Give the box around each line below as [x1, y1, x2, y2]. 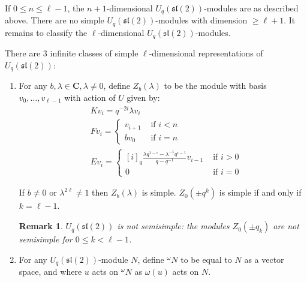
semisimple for [19, 233, 73, 245]
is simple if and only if [219, 186, 302, 199]
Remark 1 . [19, 220, 63, 232]
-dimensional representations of [149, 47, 263, 59]
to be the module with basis [164, 79, 267, 92]
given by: [127, 91, 160, 103]
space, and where [19, 265, 82, 278]
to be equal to [180, 253, 232, 265]
